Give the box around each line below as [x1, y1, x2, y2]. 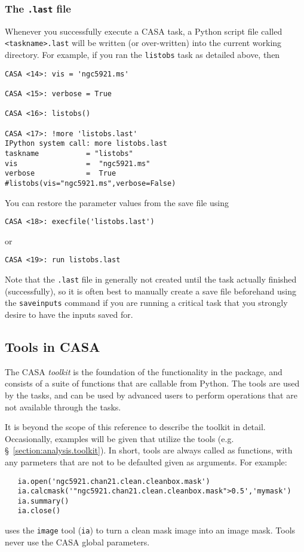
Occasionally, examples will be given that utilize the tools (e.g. [5, 432, 234, 444]
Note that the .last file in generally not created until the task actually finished [5, 273, 297, 286]
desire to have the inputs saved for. [5, 308, 133, 320]
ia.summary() [17, 496, 69, 505]
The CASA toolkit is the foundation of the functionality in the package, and [5, 365, 282, 378]
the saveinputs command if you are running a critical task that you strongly [5, 296, 288, 309]
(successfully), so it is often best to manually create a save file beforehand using [5, 284, 296, 297]
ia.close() [17, 507, 61, 516]
